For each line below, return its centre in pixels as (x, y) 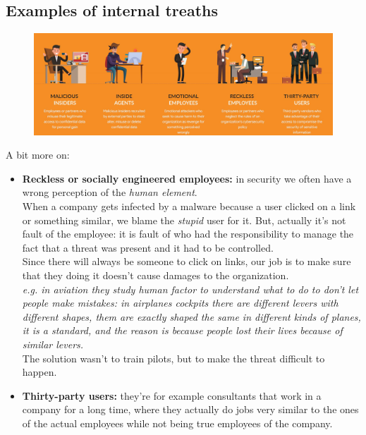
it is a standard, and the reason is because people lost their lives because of (182, 330)
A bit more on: (38, 155)
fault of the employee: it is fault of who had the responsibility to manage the (188, 234)
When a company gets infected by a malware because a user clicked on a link (189, 206)
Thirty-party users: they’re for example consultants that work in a (172, 395)
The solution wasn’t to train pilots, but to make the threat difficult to (173, 358)
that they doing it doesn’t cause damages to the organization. (155, 275)
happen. (39, 372)
